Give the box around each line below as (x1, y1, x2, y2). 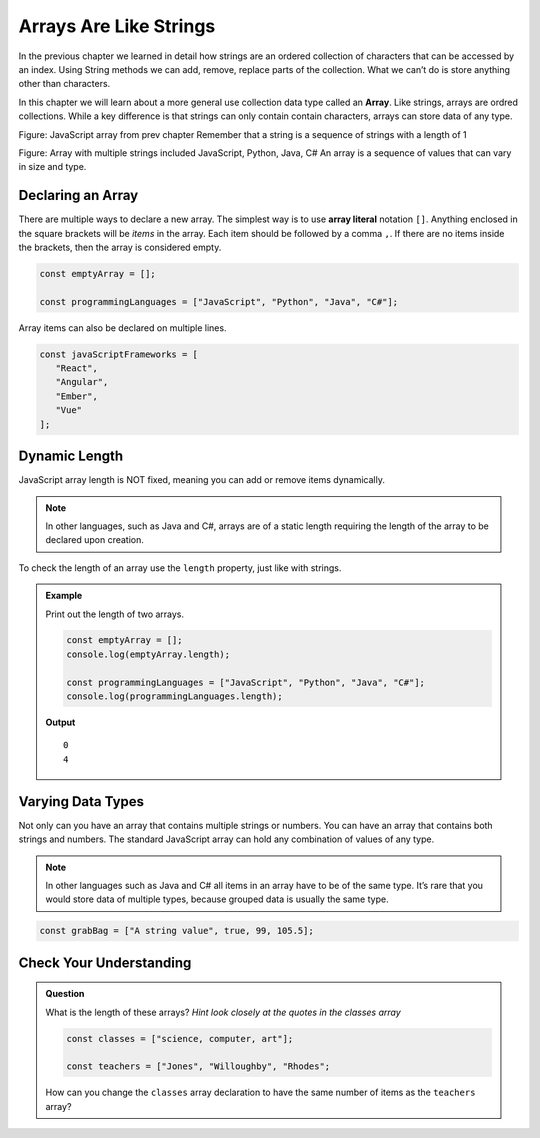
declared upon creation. (45, 534, 145, 546)
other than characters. (18, 78, 111, 90)
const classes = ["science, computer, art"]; (66, 1033, 294, 1044)
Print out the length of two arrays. (45, 608, 185, 620)
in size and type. (18, 161, 87, 173)
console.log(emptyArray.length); (66, 648, 230, 660)
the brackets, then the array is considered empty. (18, 241, 222, 253)
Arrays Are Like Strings (18, 15, 216, 37)
